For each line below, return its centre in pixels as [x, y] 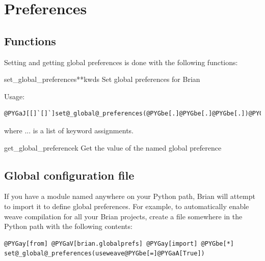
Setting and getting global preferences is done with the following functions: [121, 62]
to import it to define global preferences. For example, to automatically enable [127, 206]
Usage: [15, 96]
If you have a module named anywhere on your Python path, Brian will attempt [130, 196]
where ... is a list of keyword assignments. [69, 130]
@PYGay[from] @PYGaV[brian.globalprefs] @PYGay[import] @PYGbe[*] [119, 243]
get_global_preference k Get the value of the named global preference [113, 147]
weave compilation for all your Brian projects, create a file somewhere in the [123, 216]
